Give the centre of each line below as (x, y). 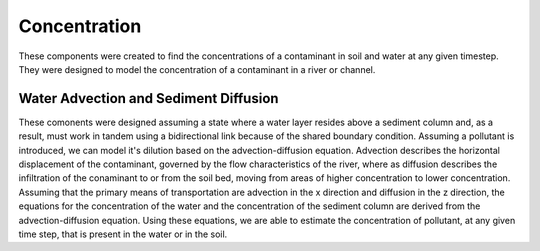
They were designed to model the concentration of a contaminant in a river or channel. (197, 69)
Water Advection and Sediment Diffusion (148, 98)
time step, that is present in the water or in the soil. (123, 234)
